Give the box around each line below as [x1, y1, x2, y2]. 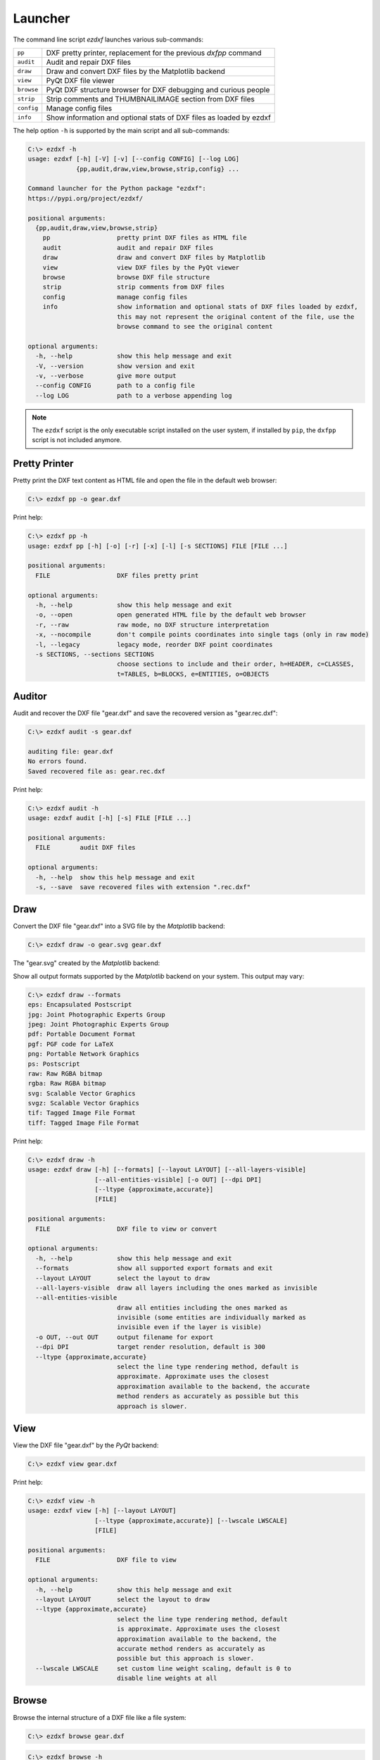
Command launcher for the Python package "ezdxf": [27, 184, 207, 193]
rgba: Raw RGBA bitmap [27, 1079, 106, 1088]
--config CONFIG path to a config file [35, 382, 195, 390]
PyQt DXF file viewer [46, 75, 115, 85]
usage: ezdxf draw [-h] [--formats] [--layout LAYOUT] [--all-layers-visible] [27, 1166, 306, 1174]
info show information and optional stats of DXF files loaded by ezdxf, [42, 303, 358, 311]
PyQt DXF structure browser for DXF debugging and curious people [46, 84, 270, 94]
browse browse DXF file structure [42, 273, 210, 281]
